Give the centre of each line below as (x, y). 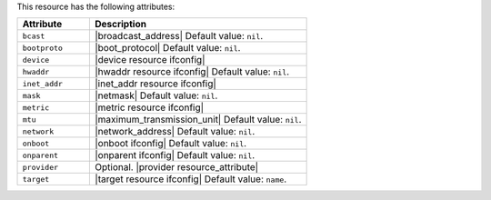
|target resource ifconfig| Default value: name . (190, 179)
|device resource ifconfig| (150, 60)
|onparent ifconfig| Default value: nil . (175, 155)
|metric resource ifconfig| (149, 107)
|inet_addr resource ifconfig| (155, 84)
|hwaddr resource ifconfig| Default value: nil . (192, 72)
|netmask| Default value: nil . (156, 95)
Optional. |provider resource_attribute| (176, 167)
